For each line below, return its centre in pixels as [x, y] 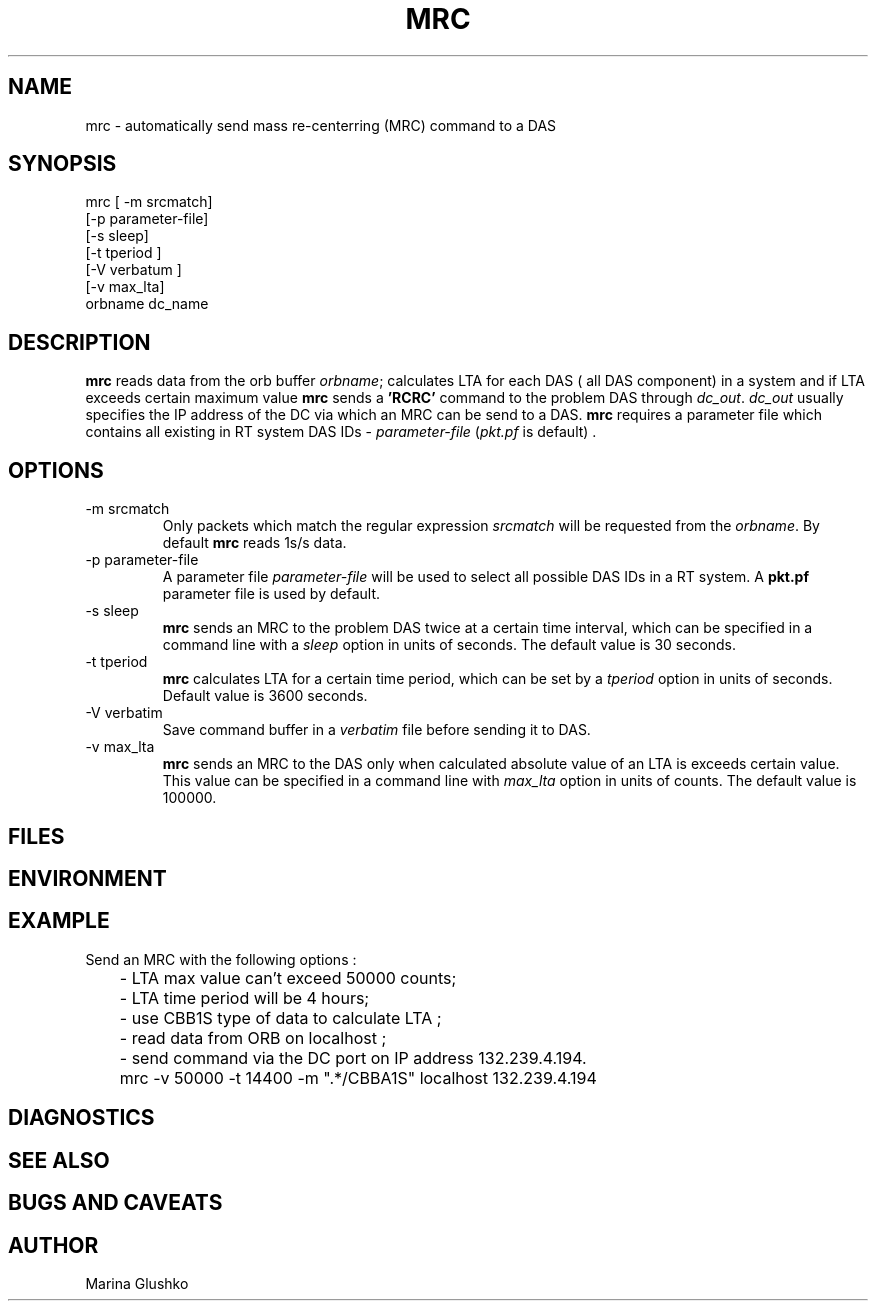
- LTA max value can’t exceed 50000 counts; [288, 977]
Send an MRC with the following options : [221, 959]
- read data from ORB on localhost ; [253, 1037]
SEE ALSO [59, 1160]
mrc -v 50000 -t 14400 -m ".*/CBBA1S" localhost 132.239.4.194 [358, 1077]
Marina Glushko [137, 1283]
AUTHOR [53, 1245]
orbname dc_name [147, 304]
